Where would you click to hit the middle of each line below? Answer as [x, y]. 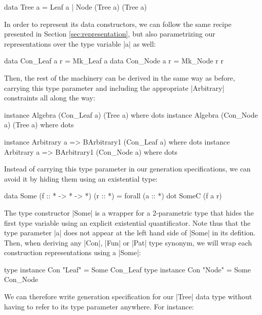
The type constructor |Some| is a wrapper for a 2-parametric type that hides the [129, 212]
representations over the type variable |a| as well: [80, 43]
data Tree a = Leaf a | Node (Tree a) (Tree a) [76, 7]
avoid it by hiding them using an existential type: [81, 178]
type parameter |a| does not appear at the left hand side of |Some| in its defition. [130, 233]
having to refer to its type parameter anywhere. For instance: [99, 306]
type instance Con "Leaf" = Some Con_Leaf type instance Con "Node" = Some [127, 269]
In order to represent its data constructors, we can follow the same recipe [118, 24]
